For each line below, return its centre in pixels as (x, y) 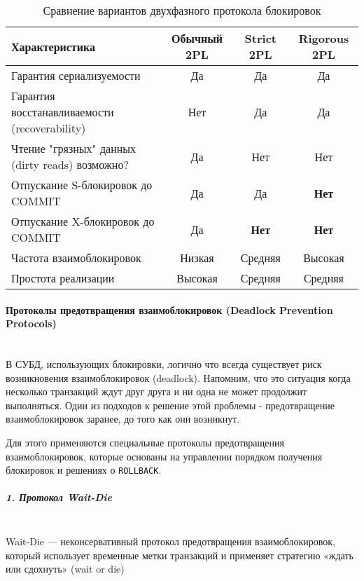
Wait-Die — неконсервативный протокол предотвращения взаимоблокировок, (171, 541)
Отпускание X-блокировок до (83, 221)
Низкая (197, 258)
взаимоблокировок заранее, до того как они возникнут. (123, 419)
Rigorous (324, 38)
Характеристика (53, 46)
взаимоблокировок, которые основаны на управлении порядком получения (164, 456)
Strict (260, 38)
